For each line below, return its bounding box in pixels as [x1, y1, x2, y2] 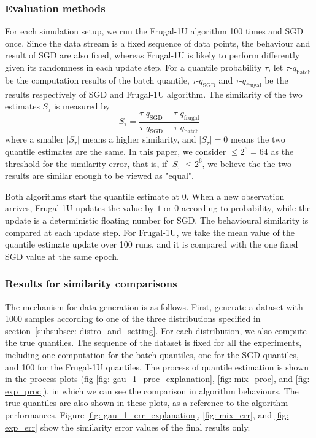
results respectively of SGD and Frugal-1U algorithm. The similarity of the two [5, 87, 303, 100]
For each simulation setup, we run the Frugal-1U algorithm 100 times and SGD [5, 25, 304, 37]
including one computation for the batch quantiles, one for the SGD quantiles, [5, 348, 299, 361]
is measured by [53, 100, 110, 112]
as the [271, 145, 294, 157]
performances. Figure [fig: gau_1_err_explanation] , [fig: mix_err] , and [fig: [5, 408, 289, 421]
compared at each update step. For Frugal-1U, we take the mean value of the [5, 225, 295, 238]
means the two [230, 133, 285, 146]
